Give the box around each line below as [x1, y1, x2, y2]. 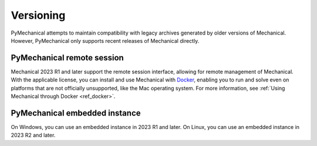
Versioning [11, 9, 66, 22]
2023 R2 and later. [11, 132, 56, 139]
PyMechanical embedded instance [11, 108, 141, 118]
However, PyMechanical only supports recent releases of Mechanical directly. [11, 37, 200, 44]
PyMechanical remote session [11, 53, 124, 63]
